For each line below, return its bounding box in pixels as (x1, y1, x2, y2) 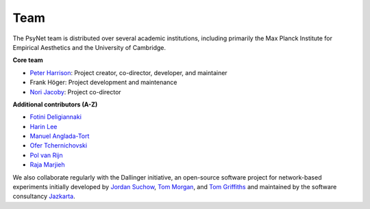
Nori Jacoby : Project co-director (29, 87, 121, 96)
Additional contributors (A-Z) (12, 100, 98, 109)
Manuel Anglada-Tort (29, 132, 90, 140)
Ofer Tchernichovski (29, 141, 88, 150)
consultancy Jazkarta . (12, 192, 75, 201)
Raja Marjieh (29, 161, 65, 169)
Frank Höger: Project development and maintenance (29, 79, 177, 87)
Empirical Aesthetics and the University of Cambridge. (12, 43, 166, 51)
